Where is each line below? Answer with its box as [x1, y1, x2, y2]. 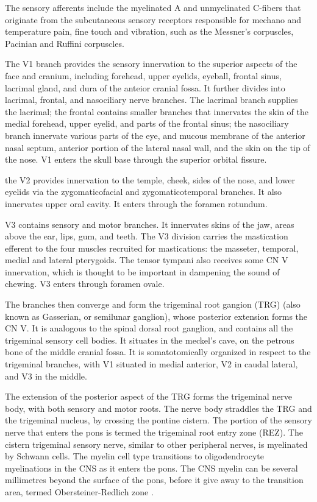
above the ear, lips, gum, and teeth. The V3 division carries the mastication [5, 230, 288, 242]
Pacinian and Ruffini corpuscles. [5, 37, 124, 49]
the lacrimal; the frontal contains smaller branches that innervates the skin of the [5, 105, 308, 118]
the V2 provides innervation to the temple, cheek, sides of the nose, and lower [5, 173, 295, 186]
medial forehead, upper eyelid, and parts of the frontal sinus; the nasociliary [5, 117, 289, 130]
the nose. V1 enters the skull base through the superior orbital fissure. [5, 153, 267, 166]
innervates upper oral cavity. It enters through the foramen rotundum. [5, 197, 268, 210]
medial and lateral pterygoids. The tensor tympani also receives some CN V [5, 253, 288, 266]
